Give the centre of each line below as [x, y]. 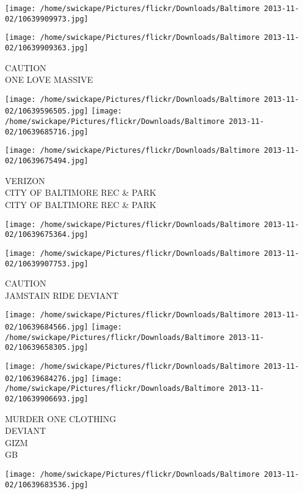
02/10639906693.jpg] [47, 399]
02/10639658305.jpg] [47, 348]
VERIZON [25, 180]
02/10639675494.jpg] [47, 161]
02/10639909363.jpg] [47, 48]
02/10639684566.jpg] [47, 327]
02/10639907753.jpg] [47, 264]
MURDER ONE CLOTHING [61, 418]
